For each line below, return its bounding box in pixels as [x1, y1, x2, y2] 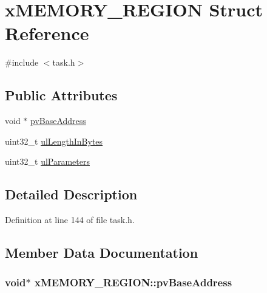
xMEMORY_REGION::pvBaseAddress [34, 275, 232, 290]
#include [5, 56, 39, 69]
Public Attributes [5, 86, 118, 105]
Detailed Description [5, 185, 138, 204]
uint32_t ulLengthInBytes [5, 134, 103, 147]
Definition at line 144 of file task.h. [5, 213, 135, 226]
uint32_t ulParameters [5, 155, 90, 168]
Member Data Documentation [5, 243, 198, 262]
